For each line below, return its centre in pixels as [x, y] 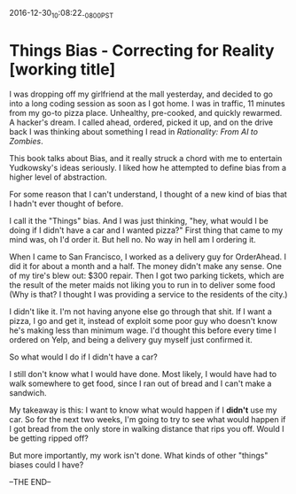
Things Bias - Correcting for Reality [142, 50]
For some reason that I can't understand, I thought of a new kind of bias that [148, 194]
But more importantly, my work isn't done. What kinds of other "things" [139, 455]
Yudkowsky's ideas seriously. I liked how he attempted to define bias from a [148, 167]
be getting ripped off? [49, 438]
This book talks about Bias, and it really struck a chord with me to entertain [146, 158]
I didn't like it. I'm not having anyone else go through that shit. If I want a [140, 311]
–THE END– [30, 482]
